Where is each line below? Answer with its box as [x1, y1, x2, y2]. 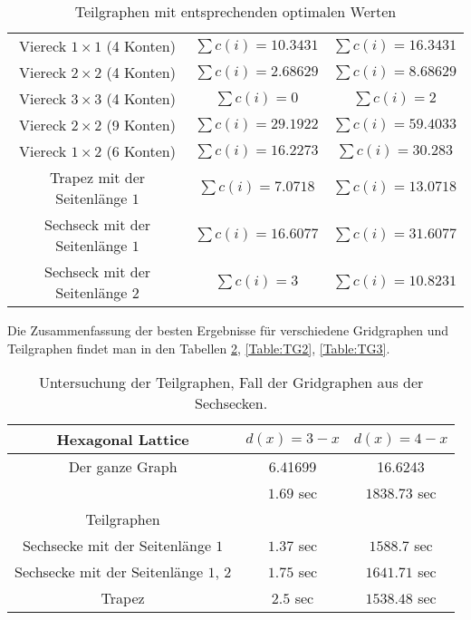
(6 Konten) [106, 140, 176, 161]
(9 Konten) [106, 114, 176, 135]
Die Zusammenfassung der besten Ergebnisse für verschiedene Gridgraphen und [7, 321, 449, 339]
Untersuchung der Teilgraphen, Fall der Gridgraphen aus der [38, 372, 424, 393]
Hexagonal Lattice [56, 429, 189, 450]
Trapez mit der [50, 167, 146, 188]
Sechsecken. [195, 392, 268, 414]
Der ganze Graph [68, 456, 178, 478]
